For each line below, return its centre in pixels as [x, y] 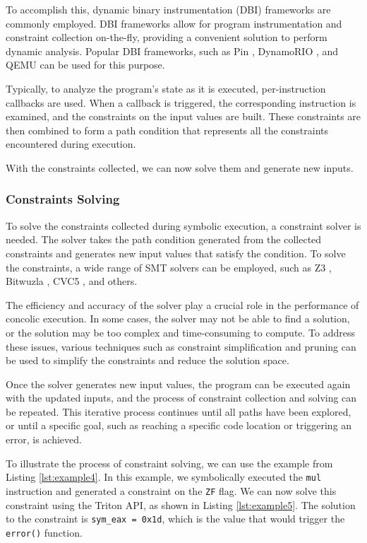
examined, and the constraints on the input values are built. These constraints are [183, 116]
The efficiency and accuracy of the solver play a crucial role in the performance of [182, 304]
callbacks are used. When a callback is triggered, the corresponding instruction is [181, 102]
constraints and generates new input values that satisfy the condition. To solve [176, 253]
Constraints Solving [63, 199]
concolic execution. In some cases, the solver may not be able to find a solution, [178, 319]
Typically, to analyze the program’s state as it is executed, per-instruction [166, 88]
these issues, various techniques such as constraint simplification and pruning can [181, 346]
